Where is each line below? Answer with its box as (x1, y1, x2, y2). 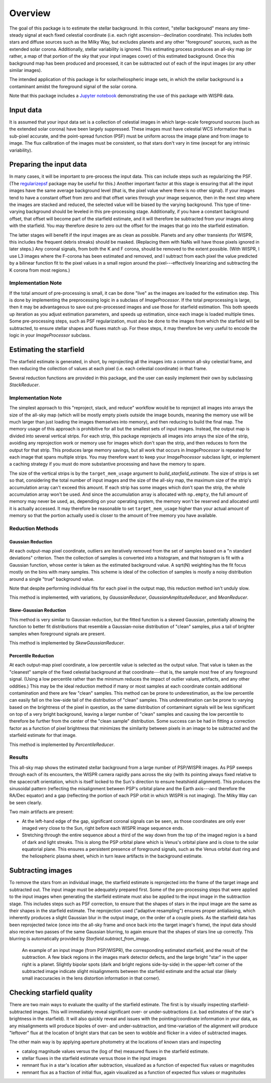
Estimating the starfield (9, 345, 85, 354)
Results (9, 754, 29, 761)
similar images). (9, 67, 42, 73)
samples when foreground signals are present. (9, 630, 105, 636)
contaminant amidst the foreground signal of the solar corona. (9, 83, 138, 89)
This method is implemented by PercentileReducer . (9, 741, 115, 747)
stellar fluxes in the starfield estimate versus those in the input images (22, 1055, 167, 1061)
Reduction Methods (9, 525, 59, 532)
